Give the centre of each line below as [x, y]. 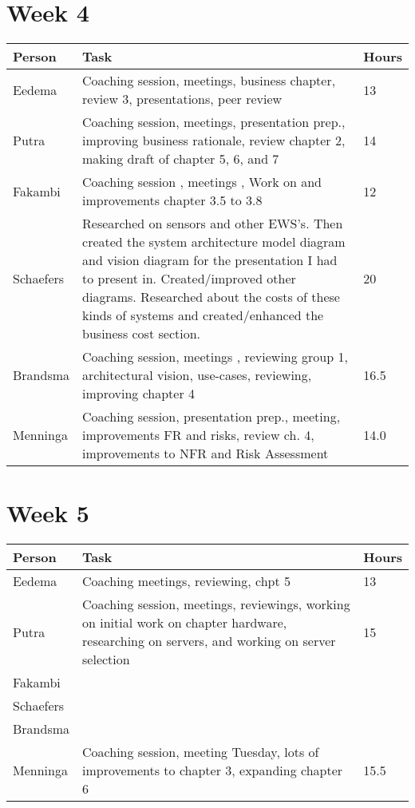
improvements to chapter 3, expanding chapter [213, 770]
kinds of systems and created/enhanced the [203, 315]
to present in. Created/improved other [189, 279]
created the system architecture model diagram [214, 242]
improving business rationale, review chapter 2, [214, 141]
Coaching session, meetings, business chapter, [209, 81]
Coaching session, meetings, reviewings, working [216, 604]
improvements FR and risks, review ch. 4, [198, 435]
